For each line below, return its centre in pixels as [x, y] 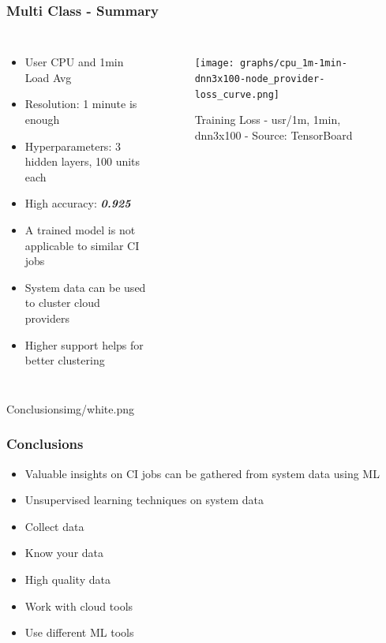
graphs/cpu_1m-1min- [293, 64]
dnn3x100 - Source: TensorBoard [274, 135]
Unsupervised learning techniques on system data [144, 500]
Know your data [64, 553]
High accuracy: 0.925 [78, 203]
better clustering [65, 360]
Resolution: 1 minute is [81, 104]
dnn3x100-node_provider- [260, 79]
